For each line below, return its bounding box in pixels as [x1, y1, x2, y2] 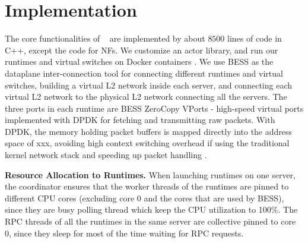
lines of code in [227, 32, 282, 45]
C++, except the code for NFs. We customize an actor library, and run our [5, 43, 278, 56]
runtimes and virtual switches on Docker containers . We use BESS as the [5, 55, 274, 68]
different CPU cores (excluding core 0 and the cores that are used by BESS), [5, 191, 284, 204]
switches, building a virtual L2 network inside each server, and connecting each [5, 78, 293, 91]
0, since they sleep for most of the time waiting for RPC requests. [5, 226, 244, 239]
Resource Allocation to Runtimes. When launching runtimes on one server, [5, 168, 296, 181]
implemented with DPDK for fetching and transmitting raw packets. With [5, 113, 275, 126]
